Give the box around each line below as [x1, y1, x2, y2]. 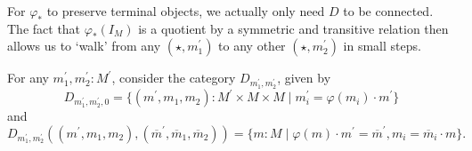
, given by [277, 68, 331, 87]
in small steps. [343, 36, 421, 55]
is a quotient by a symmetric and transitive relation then [138, 19, 449, 37]
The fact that [7, 19, 81, 37]
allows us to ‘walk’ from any [7, 36, 161, 55]
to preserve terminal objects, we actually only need [46, 2, 325, 20]
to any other [218, 36, 286, 55]
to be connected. [343, 2, 434, 20]
